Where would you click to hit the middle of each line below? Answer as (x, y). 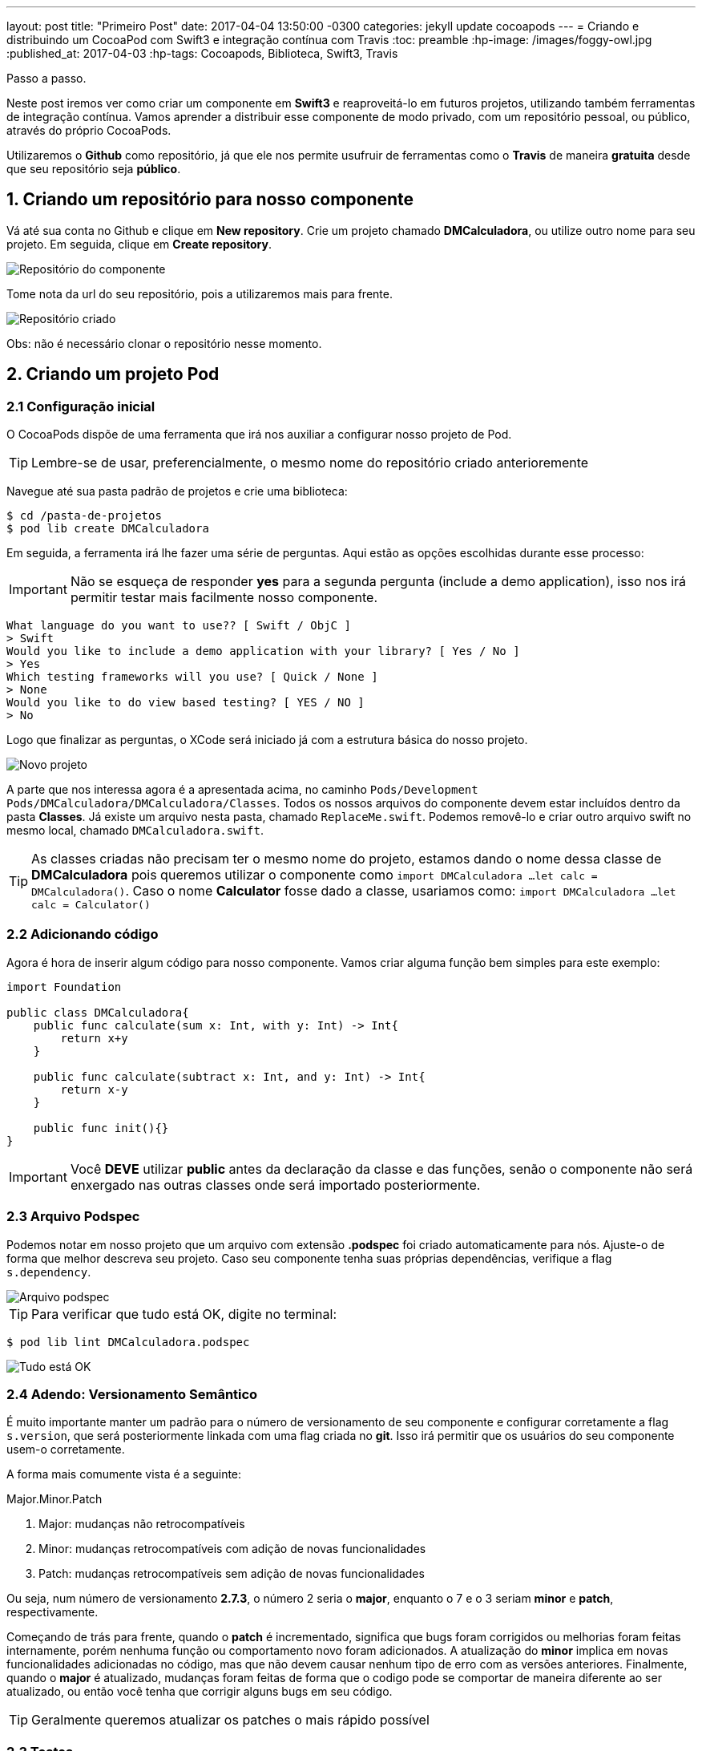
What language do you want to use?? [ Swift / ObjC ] (179, 626)
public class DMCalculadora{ (98, 1012)
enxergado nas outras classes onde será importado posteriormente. (275, 1185)
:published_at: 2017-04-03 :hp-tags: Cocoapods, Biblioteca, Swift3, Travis (202, 53)
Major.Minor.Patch (54, 1499)
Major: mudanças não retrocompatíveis (142, 1524)
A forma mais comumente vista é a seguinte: (124, 1474)
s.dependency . (49, 1272)
